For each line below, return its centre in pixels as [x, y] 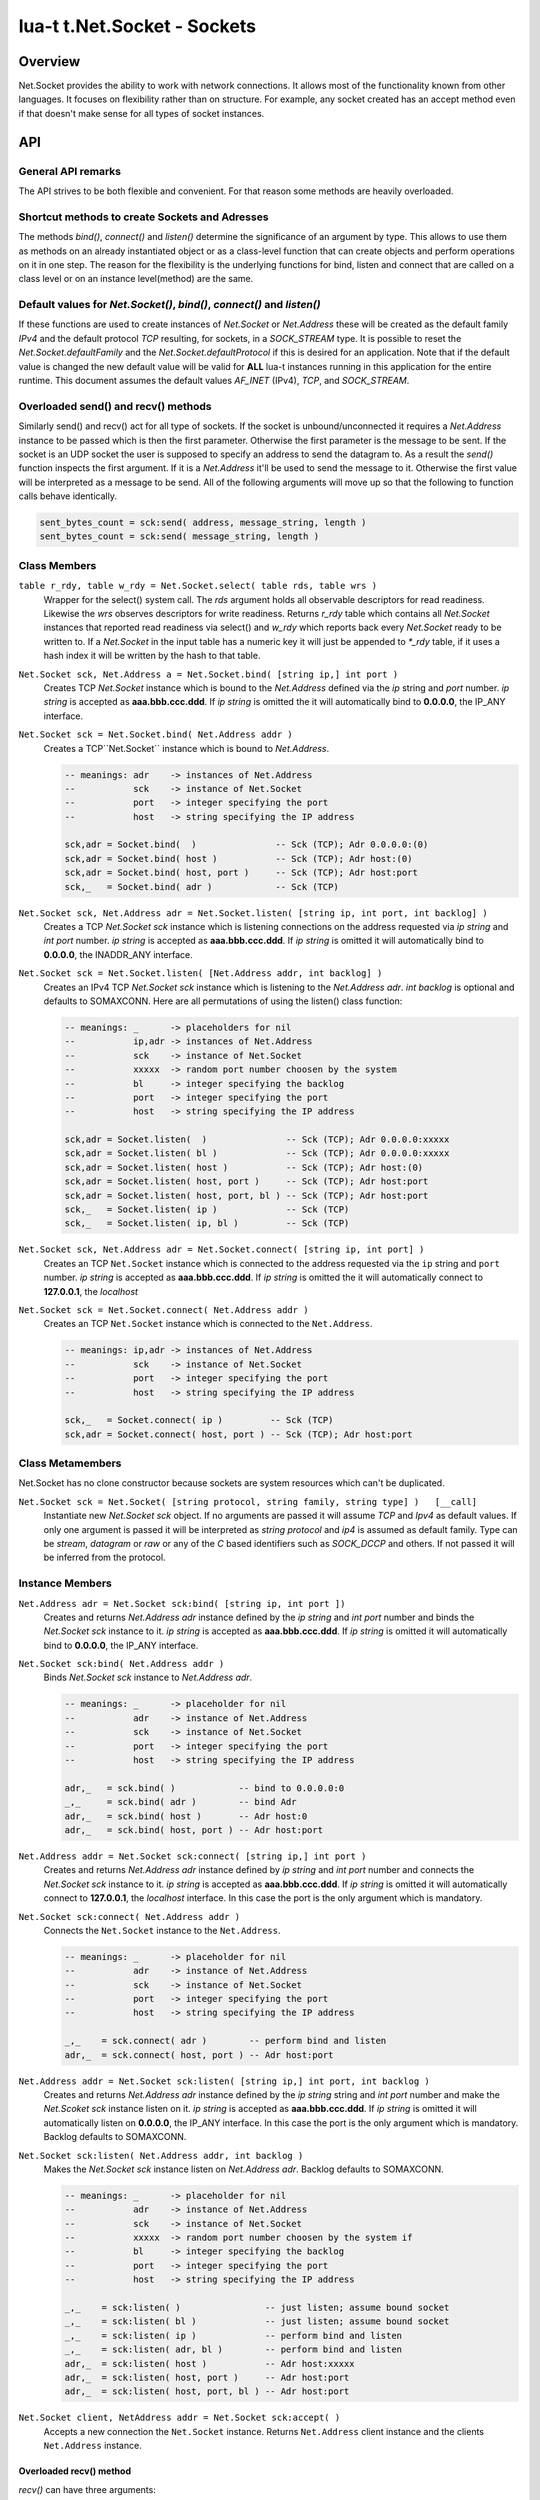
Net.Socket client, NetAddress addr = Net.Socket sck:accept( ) [179, 2418]
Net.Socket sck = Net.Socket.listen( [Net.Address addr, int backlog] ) [200, 973]
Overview [49, 61]
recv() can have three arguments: [87, 2489]
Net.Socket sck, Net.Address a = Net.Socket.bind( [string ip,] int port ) [208, 674]
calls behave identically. [67, 496]
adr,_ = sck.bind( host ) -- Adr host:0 [186, 1816]
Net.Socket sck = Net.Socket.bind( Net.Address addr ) [156, 734]
